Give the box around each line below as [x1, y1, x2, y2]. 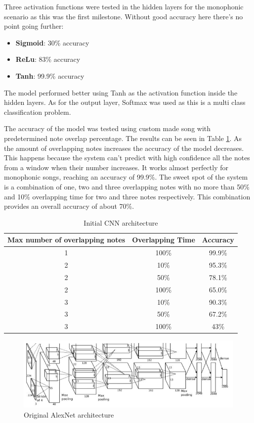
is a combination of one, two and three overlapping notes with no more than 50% [4, 181, 250, 191]
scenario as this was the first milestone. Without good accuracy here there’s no [4, 11, 243, 21]
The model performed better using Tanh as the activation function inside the [4, 87, 238, 97]
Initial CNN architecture [84, 217, 158, 228]
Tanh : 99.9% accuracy [15, 70, 85, 81]
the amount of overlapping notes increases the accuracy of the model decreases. [4, 142, 244, 153]
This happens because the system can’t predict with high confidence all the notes [4, 152, 250, 163]
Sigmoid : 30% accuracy [15, 37, 89, 47]
